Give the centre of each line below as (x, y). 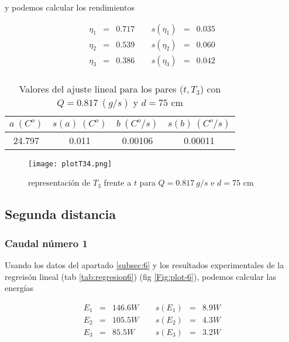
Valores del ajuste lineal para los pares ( (101, 88)
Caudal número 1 (46, 243)
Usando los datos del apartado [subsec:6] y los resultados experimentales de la (144, 264)
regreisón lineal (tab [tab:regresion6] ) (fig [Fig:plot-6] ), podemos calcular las (140, 276)
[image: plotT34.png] (70, 164)
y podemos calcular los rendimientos (70, 7)
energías (19, 288)
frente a (118, 182)
